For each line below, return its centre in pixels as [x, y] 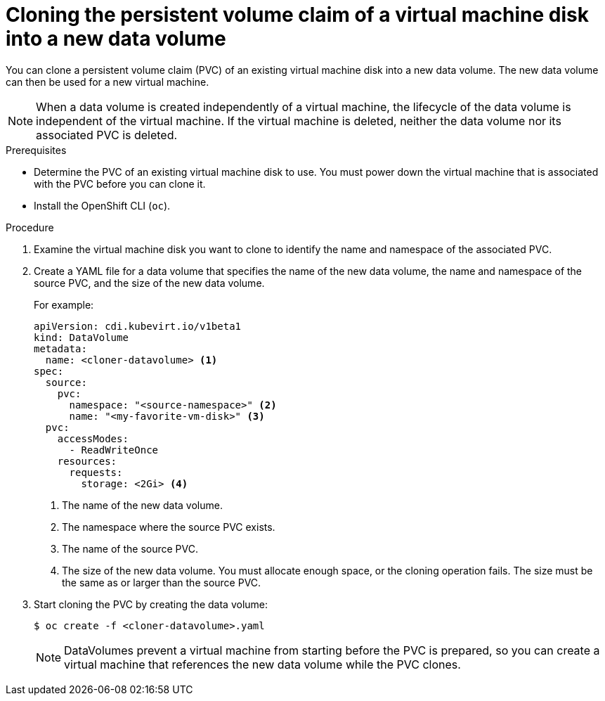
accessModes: [93, 438]
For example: [64, 304]
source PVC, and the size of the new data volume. [149, 283]
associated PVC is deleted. [107, 135]
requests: [96, 472]
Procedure [30, 227]
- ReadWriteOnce [114, 450]
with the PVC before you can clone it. [120, 184]
